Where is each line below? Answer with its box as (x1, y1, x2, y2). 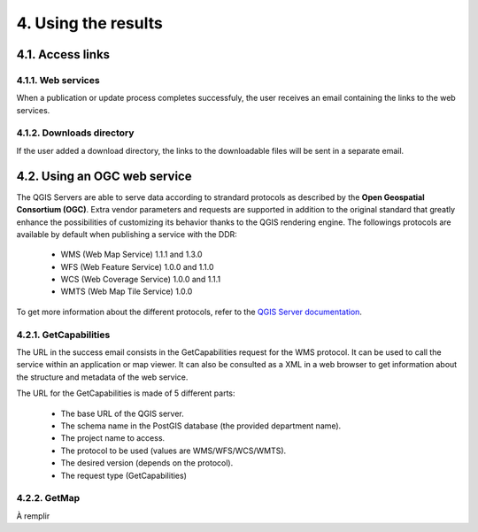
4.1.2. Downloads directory (16, 127, 135, 139)
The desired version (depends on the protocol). (60, 458, 234, 468)
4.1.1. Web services (16, 73, 101, 86)
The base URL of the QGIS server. (60, 408, 185, 419)
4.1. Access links (16, 47, 111, 62)
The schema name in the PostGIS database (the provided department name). (60, 420, 342, 431)
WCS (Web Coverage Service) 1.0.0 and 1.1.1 (60, 274, 221, 285)
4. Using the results (16, 13, 163, 33)
